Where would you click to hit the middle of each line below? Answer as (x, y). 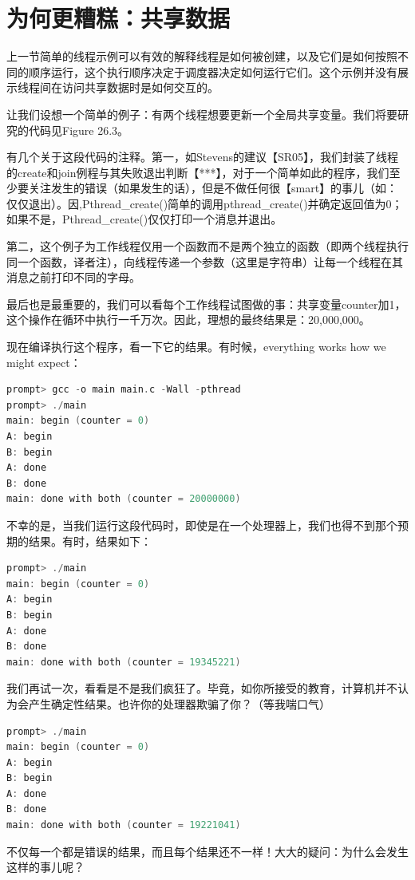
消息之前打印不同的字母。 (73, 277)
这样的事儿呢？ (45, 867)
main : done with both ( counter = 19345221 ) (124, 662)
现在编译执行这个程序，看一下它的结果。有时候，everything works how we (196, 347)
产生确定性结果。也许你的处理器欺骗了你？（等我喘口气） (179, 703)
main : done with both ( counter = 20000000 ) (124, 499)
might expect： (44, 362)
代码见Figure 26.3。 (79, 130)
